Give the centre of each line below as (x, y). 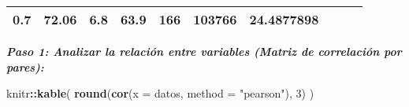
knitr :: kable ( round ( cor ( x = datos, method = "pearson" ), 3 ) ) (160, 93)
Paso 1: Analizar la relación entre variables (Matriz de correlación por (204, 51)
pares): (25, 66)
